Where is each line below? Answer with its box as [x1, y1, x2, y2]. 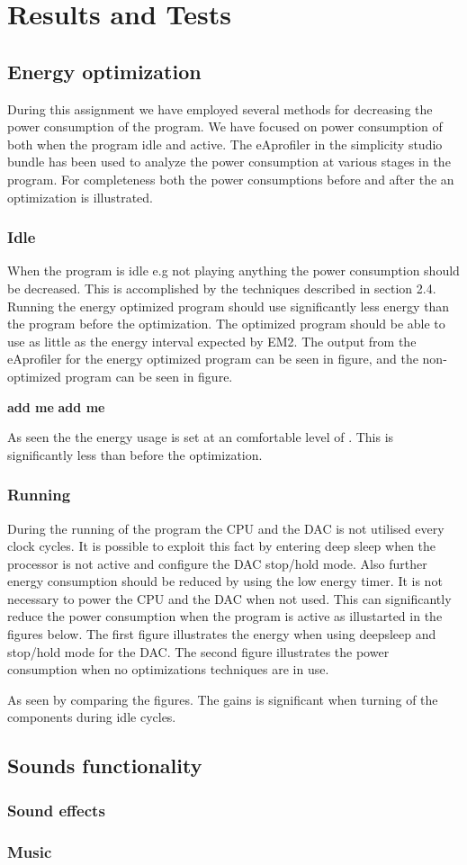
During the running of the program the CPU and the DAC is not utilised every [7, 518, 445, 537]
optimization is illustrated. [7, 187, 153, 206]
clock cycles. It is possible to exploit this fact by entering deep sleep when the [7, 536, 436, 555]
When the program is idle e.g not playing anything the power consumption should [7, 261, 460, 280]
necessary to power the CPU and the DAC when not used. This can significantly [7, 589, 452, 608]
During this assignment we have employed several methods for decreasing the [7, 99, 433, 118]
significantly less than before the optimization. [7, 445, 263, 464]
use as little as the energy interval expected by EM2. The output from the [7, 331, 417, 350]
